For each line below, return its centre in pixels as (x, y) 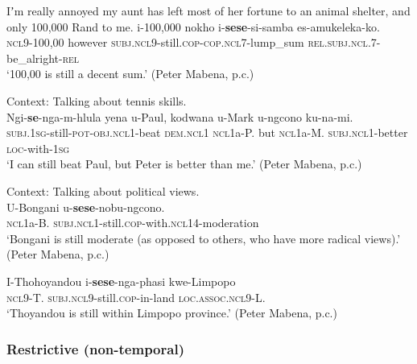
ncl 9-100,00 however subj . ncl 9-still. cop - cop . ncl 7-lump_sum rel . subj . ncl (187, 42)
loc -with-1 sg (38, 148)
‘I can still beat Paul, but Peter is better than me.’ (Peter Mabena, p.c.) (184, 164)
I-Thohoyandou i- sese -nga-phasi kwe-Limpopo (121, 281)
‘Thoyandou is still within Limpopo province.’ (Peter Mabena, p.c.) (172, 313)
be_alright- (35, 58)
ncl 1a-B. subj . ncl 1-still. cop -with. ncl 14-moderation (133, 223)
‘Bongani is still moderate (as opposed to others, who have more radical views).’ (204, 238)
